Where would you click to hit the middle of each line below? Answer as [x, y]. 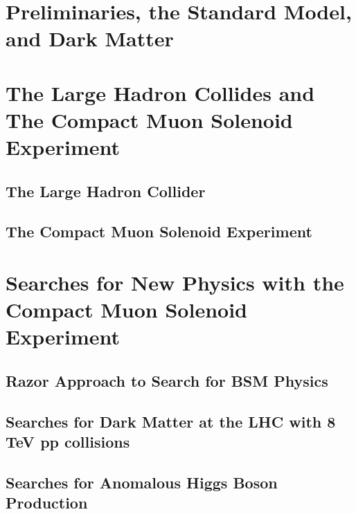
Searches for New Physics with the [175, 283]
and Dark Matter [90, 38]
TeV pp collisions [68, 442]
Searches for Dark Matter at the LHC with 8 [171, 421]
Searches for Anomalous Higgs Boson [142, 482]
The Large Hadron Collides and [160, 92]
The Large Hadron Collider [106, 191]
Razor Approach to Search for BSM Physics [167, 381]
